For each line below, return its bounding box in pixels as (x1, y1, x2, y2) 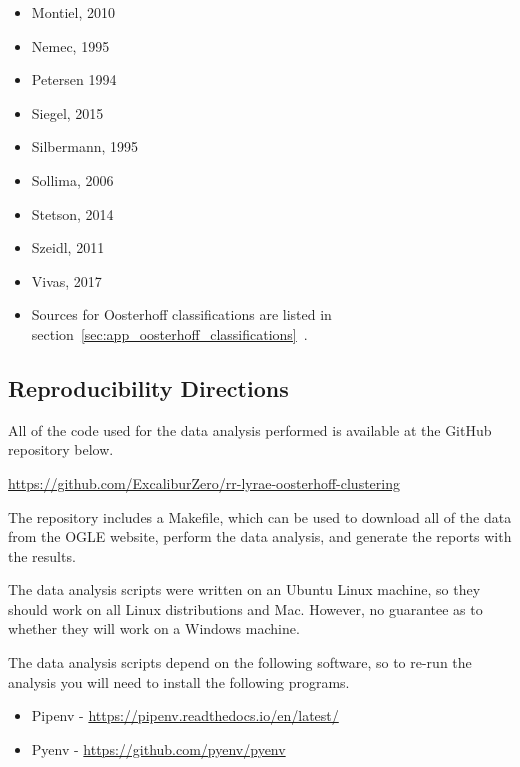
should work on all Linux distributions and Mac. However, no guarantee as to (8, 598, 483, 619)
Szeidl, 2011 (31, 237, 105, 258)
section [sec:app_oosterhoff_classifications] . (31, 323, 308, 344)
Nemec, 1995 (31, 35, 110, 56)
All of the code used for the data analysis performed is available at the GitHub (8, 419, 492, 440)
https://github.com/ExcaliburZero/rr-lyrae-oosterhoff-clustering (8, 472, 400, 493)
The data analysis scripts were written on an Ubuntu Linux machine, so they (8, 579, 481, 600)
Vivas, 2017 (31, 270, 102, 291)
